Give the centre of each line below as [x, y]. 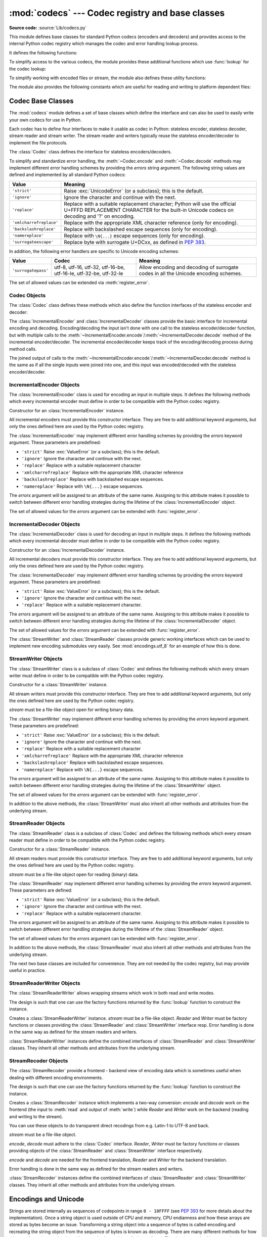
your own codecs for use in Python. [45, 120]
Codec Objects [27, 295]
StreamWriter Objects [36, 659]
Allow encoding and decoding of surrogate [189, 267]
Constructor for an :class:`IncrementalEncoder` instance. [67, 410]
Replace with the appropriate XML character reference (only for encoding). [151, 223]
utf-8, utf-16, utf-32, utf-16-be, [89, 267]
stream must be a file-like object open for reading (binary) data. [74, 874]
